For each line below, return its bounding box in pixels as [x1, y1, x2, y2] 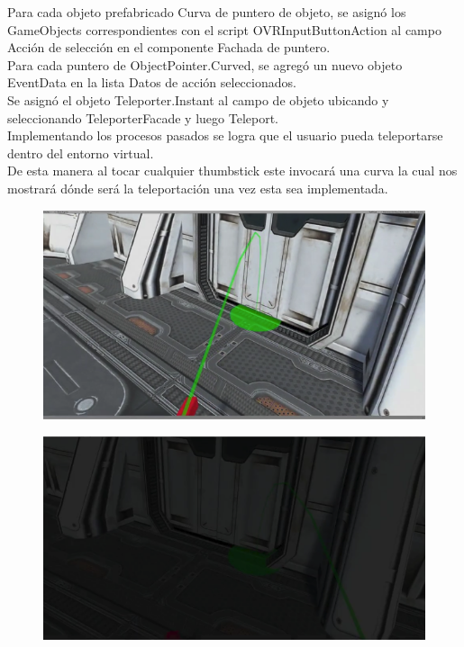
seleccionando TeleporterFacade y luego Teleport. [7, 108, 278, 127]
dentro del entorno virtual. [7, 143, 154, 162]
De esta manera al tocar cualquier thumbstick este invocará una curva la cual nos [7, 161, 458, 180]
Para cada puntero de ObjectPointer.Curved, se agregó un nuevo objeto [7, 55, 403, 74]
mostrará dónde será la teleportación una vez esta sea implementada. [7, 178, 388, 197]
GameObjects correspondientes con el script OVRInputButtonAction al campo [7, 20, 441, 39]
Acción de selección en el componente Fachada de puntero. [7, 38, 331, 57]
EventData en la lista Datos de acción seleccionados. [7, 73, 296, 92]
